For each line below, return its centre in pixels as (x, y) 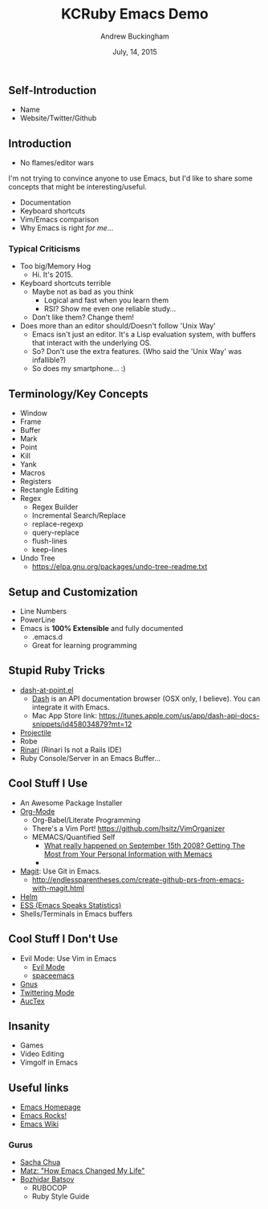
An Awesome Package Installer (71, 803)
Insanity (29, 1026)
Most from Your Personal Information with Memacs (128, 854)
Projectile (36, 732)
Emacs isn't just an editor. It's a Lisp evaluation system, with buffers (144, 335)
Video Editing (42, 1054)
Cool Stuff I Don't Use (63, 939)
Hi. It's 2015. (53, 275)
